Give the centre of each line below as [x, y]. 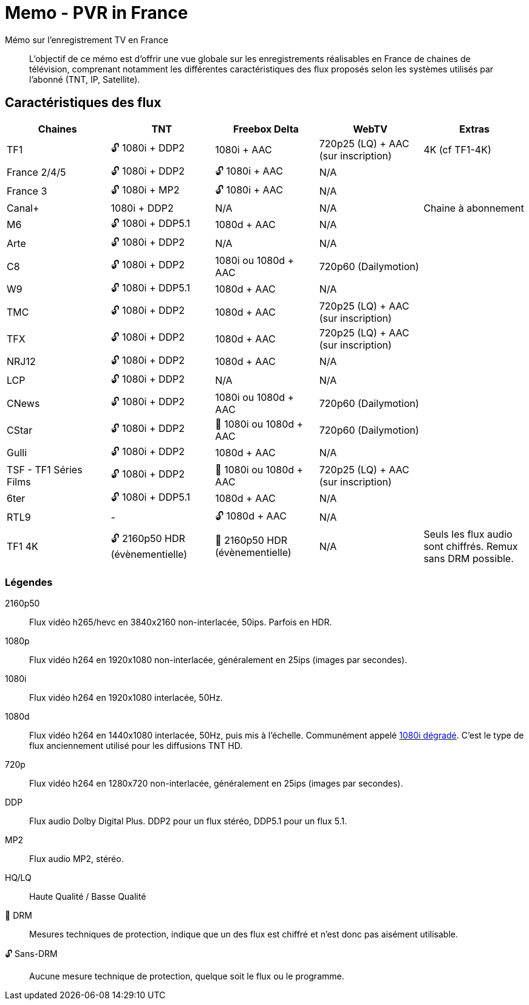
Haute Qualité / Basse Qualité [88, 897]
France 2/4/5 [36, 172]
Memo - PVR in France [97, 13]
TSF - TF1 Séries [45, 469]
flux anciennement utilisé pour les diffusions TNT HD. [136, 746]
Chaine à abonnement [474, 208]
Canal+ [23, 208]
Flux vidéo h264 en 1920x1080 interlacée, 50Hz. [126, 698]
